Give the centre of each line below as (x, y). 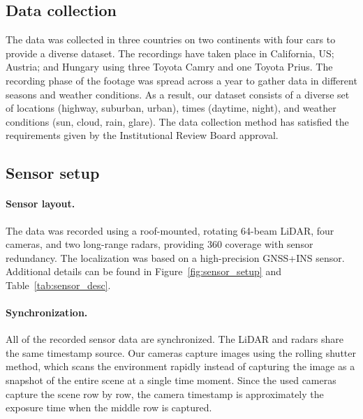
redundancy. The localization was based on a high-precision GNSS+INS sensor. (175, 257)
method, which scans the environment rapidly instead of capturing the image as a (180, 366)
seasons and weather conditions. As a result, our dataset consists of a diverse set (178, 94)
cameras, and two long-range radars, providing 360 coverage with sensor (160, 244)
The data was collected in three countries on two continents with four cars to (171, 39)
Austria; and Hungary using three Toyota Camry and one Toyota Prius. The (169, 67)
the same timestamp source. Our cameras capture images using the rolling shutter (181, 352)
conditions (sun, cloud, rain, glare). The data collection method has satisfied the (177, 121)
